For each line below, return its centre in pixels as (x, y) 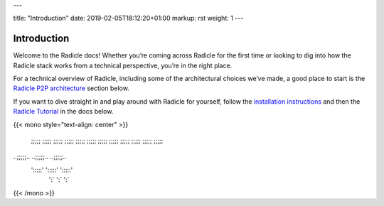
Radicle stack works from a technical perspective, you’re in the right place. (123, 65)
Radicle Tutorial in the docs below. (63, 112)
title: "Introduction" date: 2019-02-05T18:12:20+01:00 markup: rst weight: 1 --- (128, 18)
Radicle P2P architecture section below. (71, 88)
